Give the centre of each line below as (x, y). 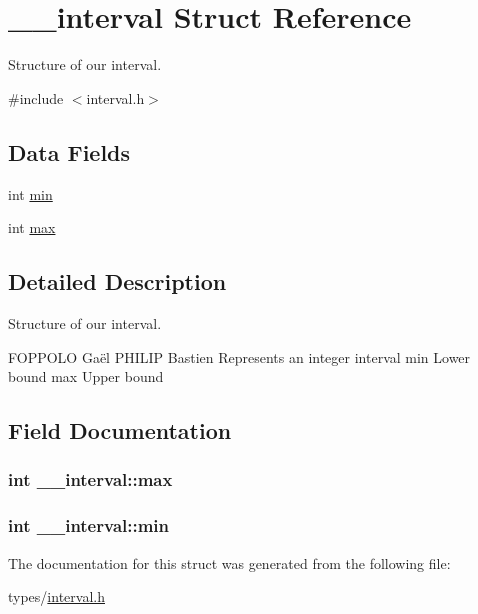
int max (32, 227)
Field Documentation (120, 430)
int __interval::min (89, 525)
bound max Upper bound (86, 376)
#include (36, 97)
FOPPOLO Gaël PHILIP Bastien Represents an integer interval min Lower (239, 356)
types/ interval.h (56, 596)
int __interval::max (90, 479)
